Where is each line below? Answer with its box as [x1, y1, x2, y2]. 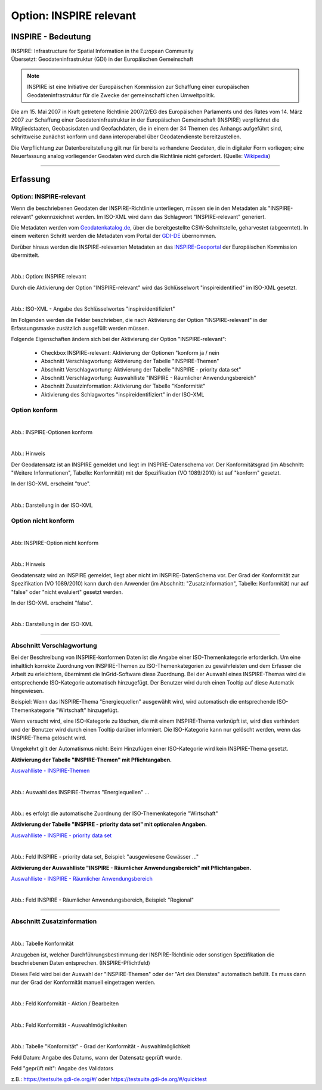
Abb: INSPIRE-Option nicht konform [11, 540, 98, 546]
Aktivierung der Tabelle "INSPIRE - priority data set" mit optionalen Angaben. [11, 820, 208, 828]
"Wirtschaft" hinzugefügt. [55, 707, 119, 714]
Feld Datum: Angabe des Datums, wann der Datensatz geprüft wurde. [11, 1054, 182, 1061]
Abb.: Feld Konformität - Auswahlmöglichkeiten [11, 1021, 128, 1029]
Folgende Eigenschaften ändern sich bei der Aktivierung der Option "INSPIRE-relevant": [11, 336, 227, 343]
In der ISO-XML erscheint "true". [11, 480, 91, 487]
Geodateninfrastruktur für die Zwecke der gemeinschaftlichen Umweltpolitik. [27, 91, 216, 98]
